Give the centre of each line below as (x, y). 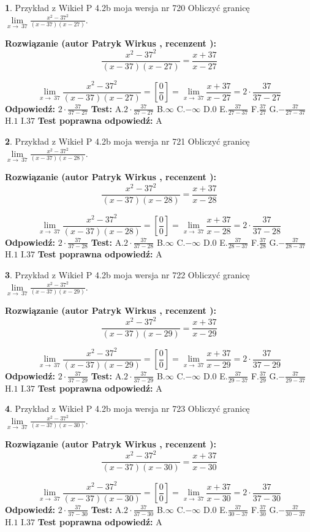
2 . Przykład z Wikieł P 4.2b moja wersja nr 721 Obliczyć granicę (127, 141)
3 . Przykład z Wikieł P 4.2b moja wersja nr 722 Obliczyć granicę (127, 275)
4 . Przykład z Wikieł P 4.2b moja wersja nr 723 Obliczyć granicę (127, 408)
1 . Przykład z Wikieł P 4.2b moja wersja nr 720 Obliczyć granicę (127, 7)
